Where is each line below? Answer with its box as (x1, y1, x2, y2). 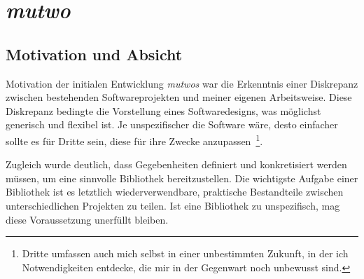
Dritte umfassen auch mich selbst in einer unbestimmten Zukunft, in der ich (22, 246, 349, 261)
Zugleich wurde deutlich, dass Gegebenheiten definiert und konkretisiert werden (6, 157, 347, 172)
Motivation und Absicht (6, 43, 183, 64)
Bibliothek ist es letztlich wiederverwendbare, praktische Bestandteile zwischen (6, 184, 344, 199)
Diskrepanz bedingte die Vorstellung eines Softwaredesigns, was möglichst (6, 103, 321, 118)
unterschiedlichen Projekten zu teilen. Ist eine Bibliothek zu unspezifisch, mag (6, 198, 340, 212)
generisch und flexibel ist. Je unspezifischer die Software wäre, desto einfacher (6, 117, 338, 132)
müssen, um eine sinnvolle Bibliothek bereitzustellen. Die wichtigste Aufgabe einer (6, 170, 358, 185)
